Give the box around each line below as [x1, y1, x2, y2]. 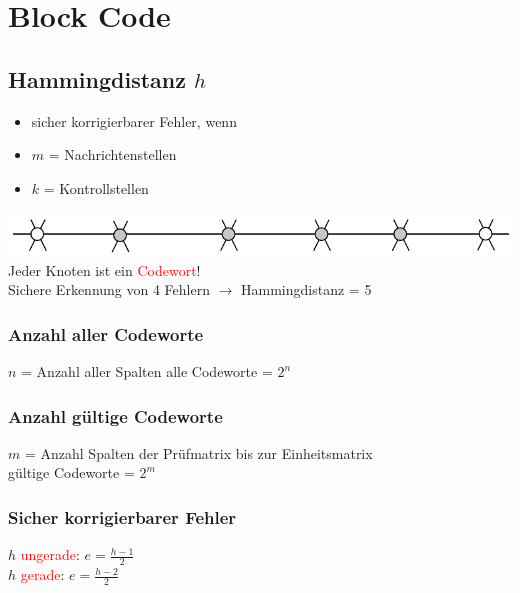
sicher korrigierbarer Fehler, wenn [31, 110, 237, 131]
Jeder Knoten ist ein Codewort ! [8, 259, 201, 280]
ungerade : [20, 544, 80, 565]
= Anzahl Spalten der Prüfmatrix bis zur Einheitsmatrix [24, 442, 373, 463]
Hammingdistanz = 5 [241, 279, 372, 300]
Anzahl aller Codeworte [8, 321, 204, 346]
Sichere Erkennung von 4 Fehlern [8, 279, 210, 300]
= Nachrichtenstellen [48, 144, 177, 165]
